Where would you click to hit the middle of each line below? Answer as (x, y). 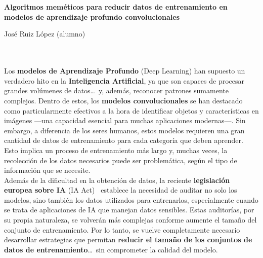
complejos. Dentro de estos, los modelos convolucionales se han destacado (123, 100)
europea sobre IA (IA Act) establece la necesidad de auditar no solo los (121, 190)
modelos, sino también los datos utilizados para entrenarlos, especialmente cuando (131, 199)
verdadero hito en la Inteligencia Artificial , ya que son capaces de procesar (124, 80)
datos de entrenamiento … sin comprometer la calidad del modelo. (111, 249)
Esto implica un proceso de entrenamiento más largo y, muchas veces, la (116, 150)
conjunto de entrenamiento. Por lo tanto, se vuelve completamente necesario (122, 229)
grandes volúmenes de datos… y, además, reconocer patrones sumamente (116, 90)
